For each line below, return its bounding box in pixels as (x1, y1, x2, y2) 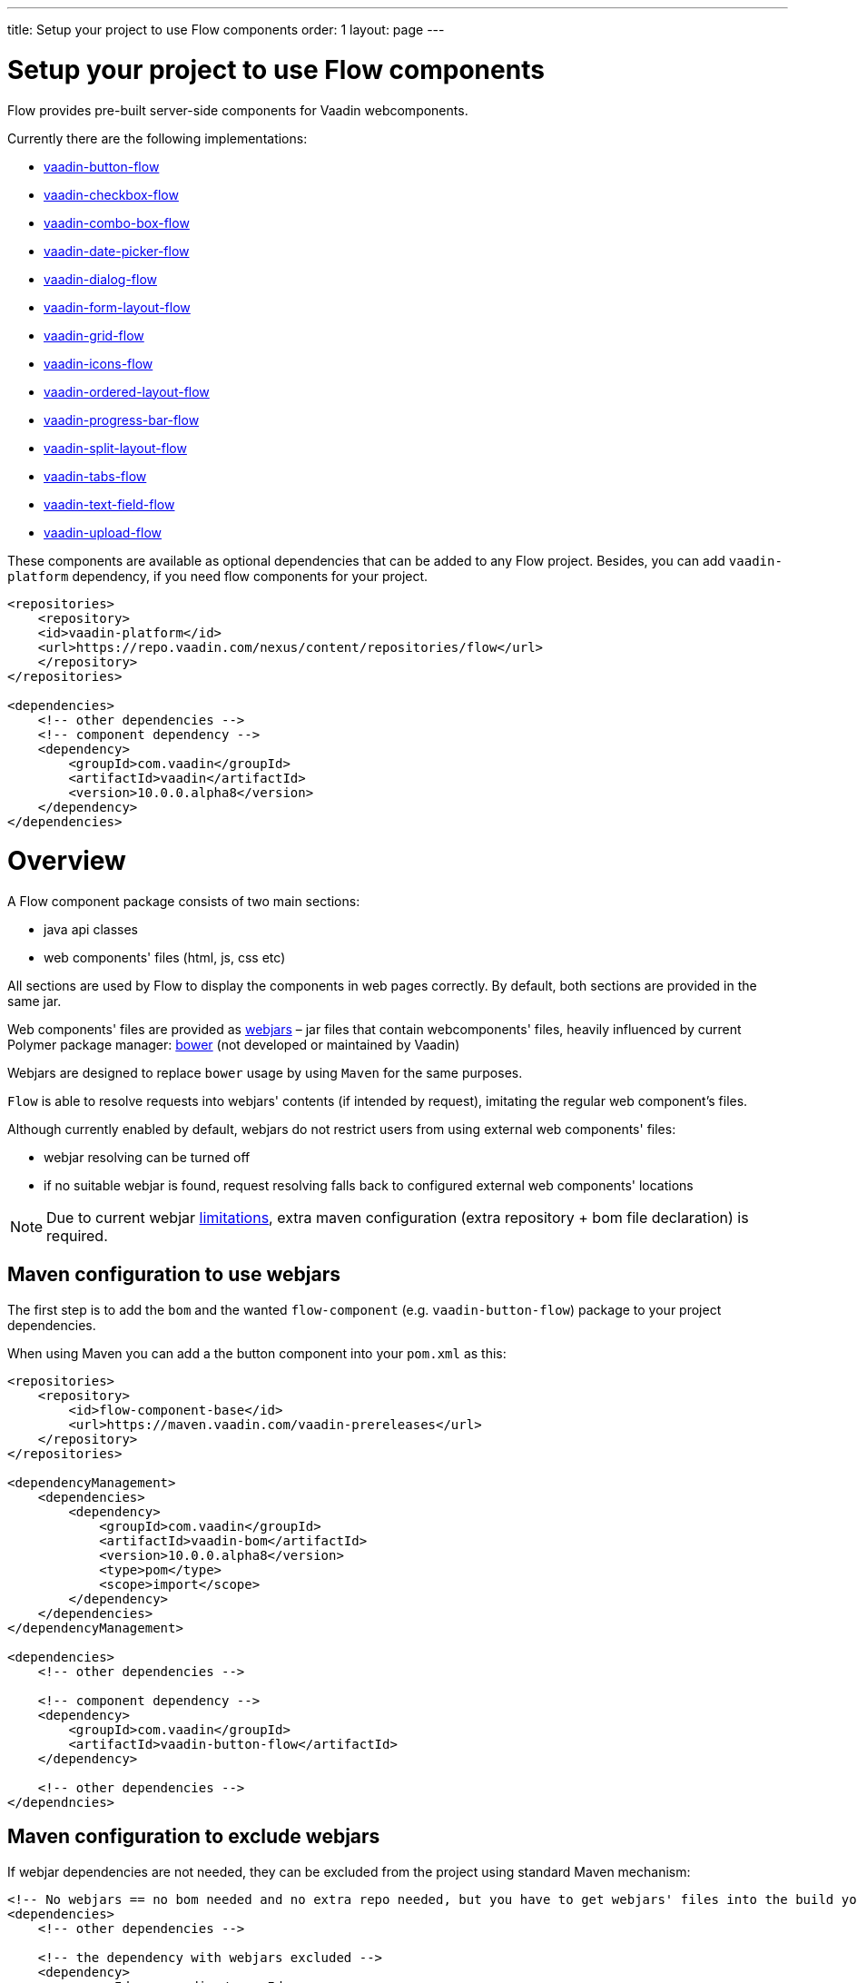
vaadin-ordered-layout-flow (44, 383, 210, 400)
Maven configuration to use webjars (7, 1263, 340, 1287)
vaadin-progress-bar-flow (44, 411, 200, 428)
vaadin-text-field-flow (44, 496, 175, 512)
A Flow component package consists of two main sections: (7, 893, 360, 909)
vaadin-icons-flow (44, 355, 153, 371)
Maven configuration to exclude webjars (7, 1825, 380, 1849)
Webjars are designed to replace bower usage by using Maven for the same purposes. (7, 1065, 523, 1080)
